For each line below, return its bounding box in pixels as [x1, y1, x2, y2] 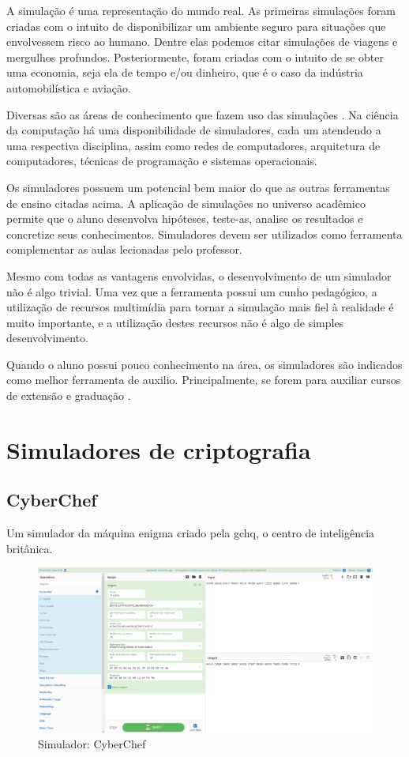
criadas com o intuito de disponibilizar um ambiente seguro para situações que [6, 17, 386, 34]
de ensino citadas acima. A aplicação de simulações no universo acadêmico [6, 194, 366, 211]
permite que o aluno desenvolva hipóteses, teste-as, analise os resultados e [6, 210, 363, 227]
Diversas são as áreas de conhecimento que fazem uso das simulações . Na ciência [6, 106, 399, 122]
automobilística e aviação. [6, 79, 131, 96]
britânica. [6, 540, 53, 556]
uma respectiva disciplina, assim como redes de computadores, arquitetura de [6, 137, 381, 153]
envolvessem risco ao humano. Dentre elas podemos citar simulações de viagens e [6, 33, 398, 50]
